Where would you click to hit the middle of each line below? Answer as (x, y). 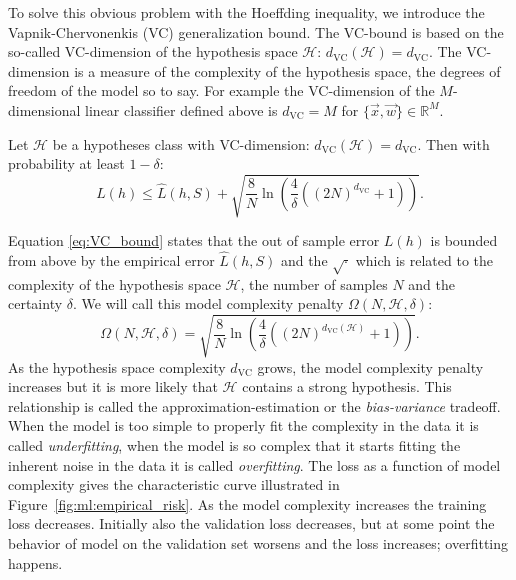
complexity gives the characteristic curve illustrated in (174, 484)
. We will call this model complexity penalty (208, 303)
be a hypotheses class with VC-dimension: (181, 143)
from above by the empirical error (111, 260)
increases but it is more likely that (113, 386)
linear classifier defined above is (181, 109)
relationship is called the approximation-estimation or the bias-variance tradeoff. (254, 405)
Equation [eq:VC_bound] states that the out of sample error (194, 240)
